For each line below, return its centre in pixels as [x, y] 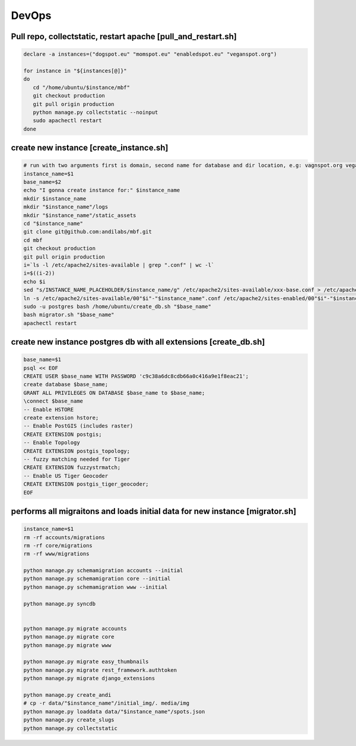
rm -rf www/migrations [56, 554]
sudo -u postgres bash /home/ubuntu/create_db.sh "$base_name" [117, 306]
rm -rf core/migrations [58, 545]
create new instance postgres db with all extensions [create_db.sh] [138, 342]
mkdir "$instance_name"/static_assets [80, 215]
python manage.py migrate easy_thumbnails [86, 662]
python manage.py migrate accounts [75, 628]
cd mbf [33, 240]
